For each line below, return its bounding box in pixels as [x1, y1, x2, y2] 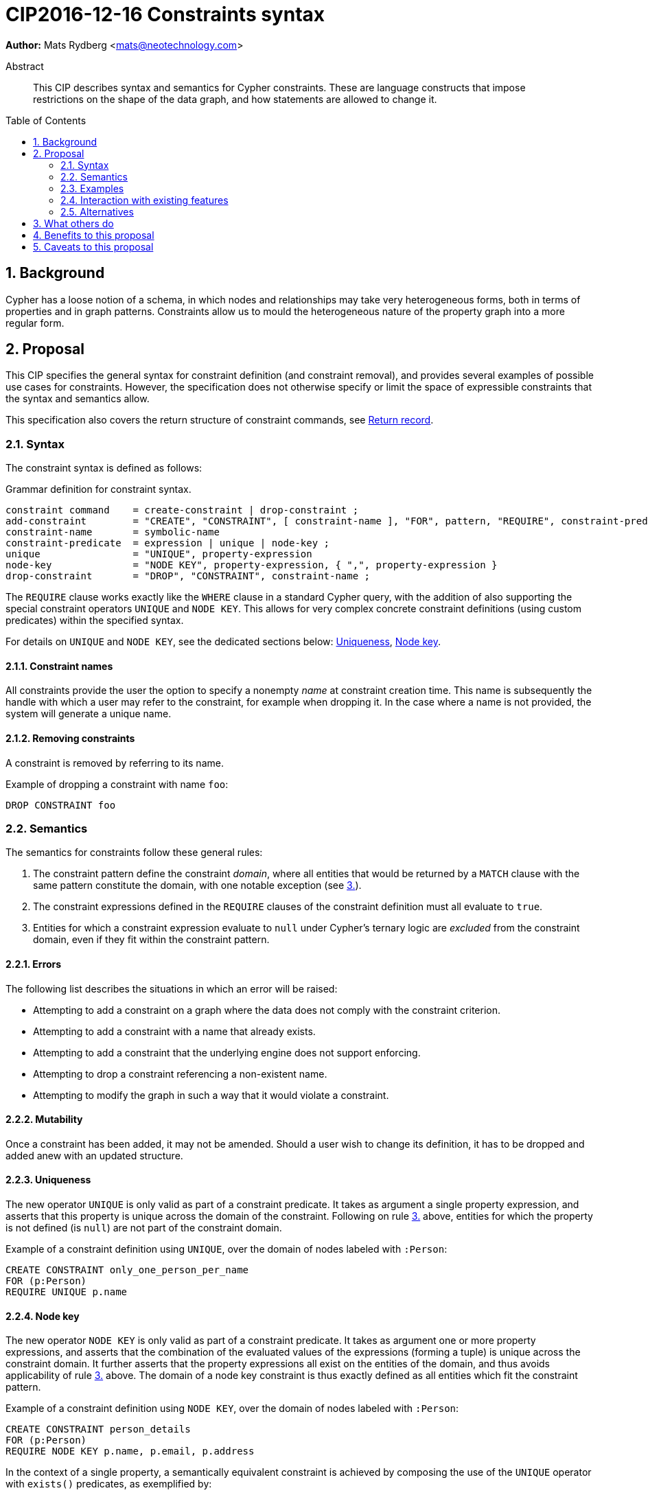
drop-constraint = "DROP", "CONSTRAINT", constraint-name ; [5, 570, 371, 582]
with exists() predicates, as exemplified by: [5, 1478, 212, 1490]
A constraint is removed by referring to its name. [5, 756, 224, 769]
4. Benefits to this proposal [33, 229, 154, 241]
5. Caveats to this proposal [33, 240, 154, 253]
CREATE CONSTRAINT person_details [5, 1424, 191, 1435]
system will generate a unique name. [5, 708, 172, 720]
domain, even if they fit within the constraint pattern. [33, 934, 270, 946]
